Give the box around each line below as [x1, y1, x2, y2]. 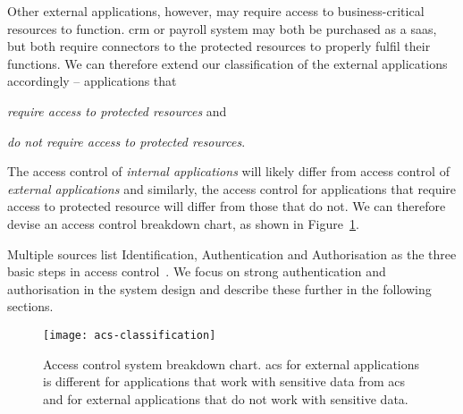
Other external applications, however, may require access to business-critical [7, 2, 425, 20]
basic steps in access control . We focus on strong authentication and [7, 262, 386, 281]
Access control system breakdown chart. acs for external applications [43, 354, 420, 373]
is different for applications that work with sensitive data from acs [43, 372, 405, 391]
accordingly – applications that [7, 72, 177, 90]
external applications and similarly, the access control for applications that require [7, 179, 457, 198]
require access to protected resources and [7, 101, 227, 120]
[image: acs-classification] [43, 328, 216, 342]
